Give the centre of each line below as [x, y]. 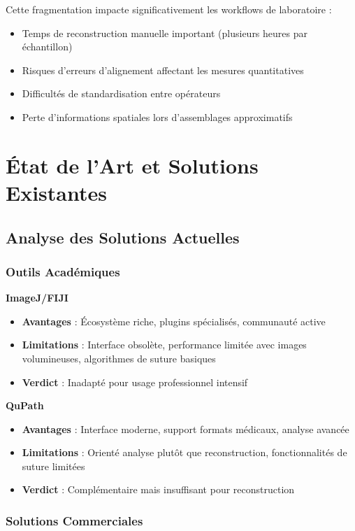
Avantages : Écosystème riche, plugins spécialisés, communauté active [174, 321]
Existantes [56, 192]
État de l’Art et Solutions [132, 165]
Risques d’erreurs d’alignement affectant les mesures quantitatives [163, 70]
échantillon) [47, 47]
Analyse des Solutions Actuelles [123, 237]
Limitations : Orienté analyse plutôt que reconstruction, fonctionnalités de [184, 452]
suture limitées [53, 466]
